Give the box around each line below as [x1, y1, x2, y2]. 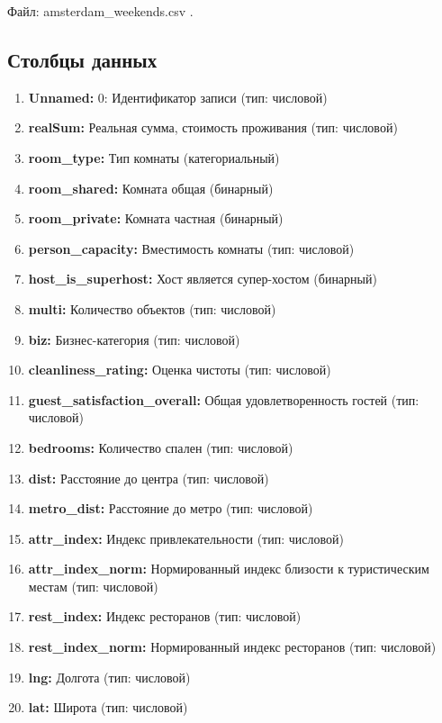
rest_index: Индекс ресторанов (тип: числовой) [28, 607, 302, 626]
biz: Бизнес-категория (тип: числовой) [28, 330, 240, 348]
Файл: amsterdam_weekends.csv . [7, 2, 194, 20]
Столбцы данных [7, 45, 158, 73]
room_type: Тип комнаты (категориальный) [28, 148, 280, 167]
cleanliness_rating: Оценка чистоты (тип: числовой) [28, 360, 331, 379]
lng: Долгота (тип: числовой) [28, 667, 191, 686]
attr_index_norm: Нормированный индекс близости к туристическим [28, 559, 429, 578]
